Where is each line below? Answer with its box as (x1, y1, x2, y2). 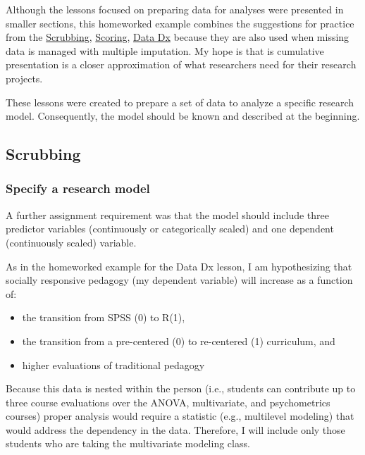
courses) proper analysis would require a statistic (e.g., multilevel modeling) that (6, 409, 354, 423)
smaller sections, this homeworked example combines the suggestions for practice (6, 15, 354, 30)
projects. (6, 70, 43, 85)
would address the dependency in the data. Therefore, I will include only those (6, 422, 345, 437)
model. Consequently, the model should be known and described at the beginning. (6, 108, 360, 123)
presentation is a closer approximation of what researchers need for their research (6, 57, 357, 72)
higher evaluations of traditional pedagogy (22, 357, 205, 372)
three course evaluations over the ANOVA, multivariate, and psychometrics (6, 394, 330, 409)
